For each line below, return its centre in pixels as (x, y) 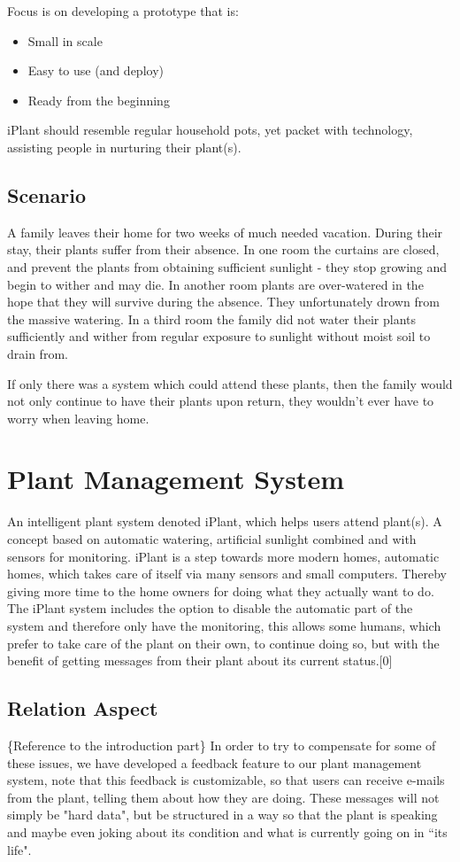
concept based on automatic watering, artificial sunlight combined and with (212, 539)
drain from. (38, 353)
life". (19, 849)
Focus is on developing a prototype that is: (123, 11)
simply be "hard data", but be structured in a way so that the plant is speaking (222, 815)
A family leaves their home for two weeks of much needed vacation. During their (225, 232)
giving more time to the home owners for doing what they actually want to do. (221, 590)
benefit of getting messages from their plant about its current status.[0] (200, 660)
